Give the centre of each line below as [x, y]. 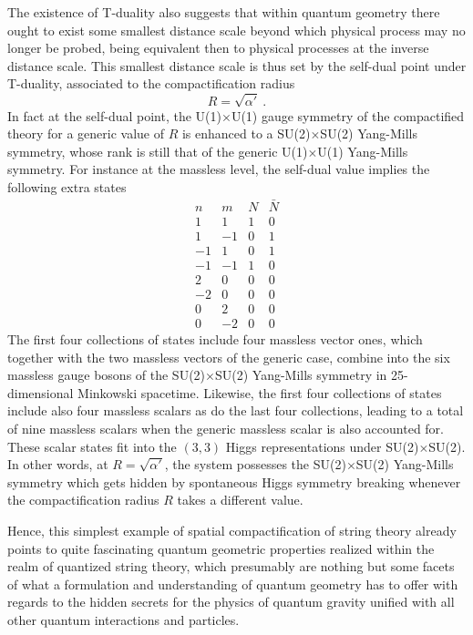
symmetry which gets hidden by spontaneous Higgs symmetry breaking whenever [234, 481]
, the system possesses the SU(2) [255, 464]
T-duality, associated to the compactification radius [151, 83]
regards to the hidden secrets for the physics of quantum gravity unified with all [231, 602]
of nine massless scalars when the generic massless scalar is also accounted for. [226, 428]
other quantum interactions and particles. [123, 619]
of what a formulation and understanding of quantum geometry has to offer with [233, 584]
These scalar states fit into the [92, 446]
